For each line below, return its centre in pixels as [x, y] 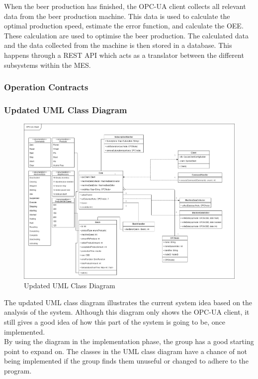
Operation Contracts [46, 87]
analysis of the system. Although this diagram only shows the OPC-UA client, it [127, 312]
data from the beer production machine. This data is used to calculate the [117, 16]
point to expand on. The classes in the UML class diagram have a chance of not [126, 351]
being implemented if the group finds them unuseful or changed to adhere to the [126, 361]
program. [18, 370]
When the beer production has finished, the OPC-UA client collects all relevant [125, 6]
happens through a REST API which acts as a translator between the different [124, 55]
